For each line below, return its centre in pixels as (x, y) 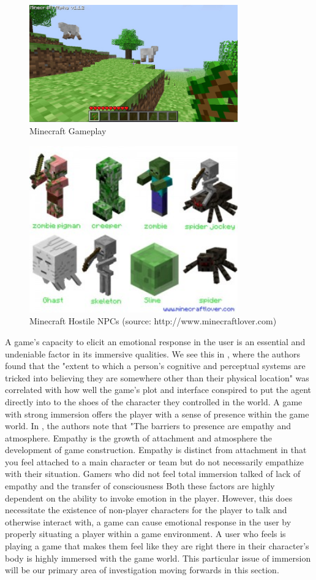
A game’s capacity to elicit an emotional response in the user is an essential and (155, 341)
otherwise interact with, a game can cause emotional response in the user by (148, 521)
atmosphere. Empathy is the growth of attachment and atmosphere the (139, 437)
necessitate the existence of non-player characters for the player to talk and (146, 510)
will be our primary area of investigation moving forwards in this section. (142, 570)
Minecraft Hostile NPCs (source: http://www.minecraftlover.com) (153, 321)
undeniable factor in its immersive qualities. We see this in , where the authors (153, 353)
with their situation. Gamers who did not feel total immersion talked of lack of (153, 474)
